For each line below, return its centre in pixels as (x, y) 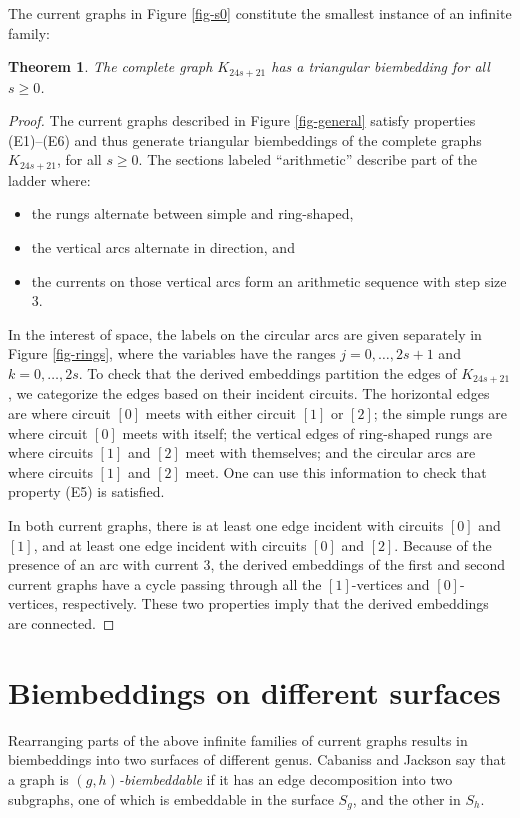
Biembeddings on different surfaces (254, 691)
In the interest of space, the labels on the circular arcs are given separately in (245, 333)
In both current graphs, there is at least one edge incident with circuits (226, 525)
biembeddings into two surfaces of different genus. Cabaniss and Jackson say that (257, 759)
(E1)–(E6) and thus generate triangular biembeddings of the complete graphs (245, 139)
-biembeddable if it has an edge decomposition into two (285, 778)
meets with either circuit (221, 413)
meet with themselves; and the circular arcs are (330, 452)
